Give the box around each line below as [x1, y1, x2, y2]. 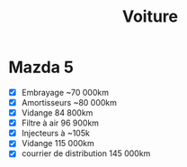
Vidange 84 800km [21, 107, 93, 118]
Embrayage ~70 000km [21, 87, 110, 97]
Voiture [121, 6, 179, 27]
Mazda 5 [8, 57, 74, 78]
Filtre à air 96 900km [21, 117, 100, 128]
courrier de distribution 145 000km [21, 148, 151, 159]
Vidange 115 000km [21, 138, 95, 149]
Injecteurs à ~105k [21, 128, 91, 139]
